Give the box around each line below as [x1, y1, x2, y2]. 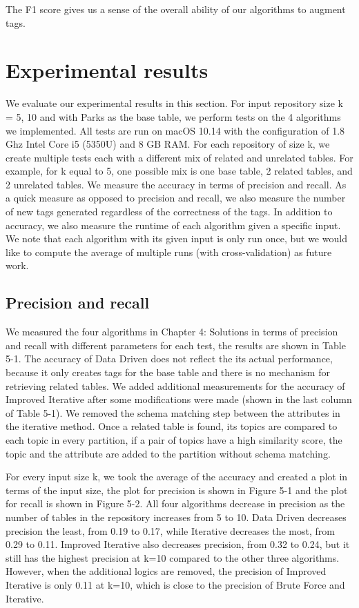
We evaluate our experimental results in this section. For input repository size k [6, 96, 343, 110]
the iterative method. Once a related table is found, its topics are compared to [6, 419, 338, 433]
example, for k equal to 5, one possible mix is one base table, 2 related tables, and [6, 164, 353, 178]
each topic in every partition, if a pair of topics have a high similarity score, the [6, 432, 342, 447]
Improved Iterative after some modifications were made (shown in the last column [6, 392, 352, 406]
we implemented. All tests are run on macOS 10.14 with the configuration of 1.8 [6, 123, 345, 137]
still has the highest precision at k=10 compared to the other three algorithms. [6, 550, 340, 565]
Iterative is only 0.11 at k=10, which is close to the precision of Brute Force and [6, 577, 345, 591]
